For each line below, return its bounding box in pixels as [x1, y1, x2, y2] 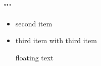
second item [15, 18, 53, 28]
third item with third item [15, 35, 97, 46]
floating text [15, 52, 54, 62]
